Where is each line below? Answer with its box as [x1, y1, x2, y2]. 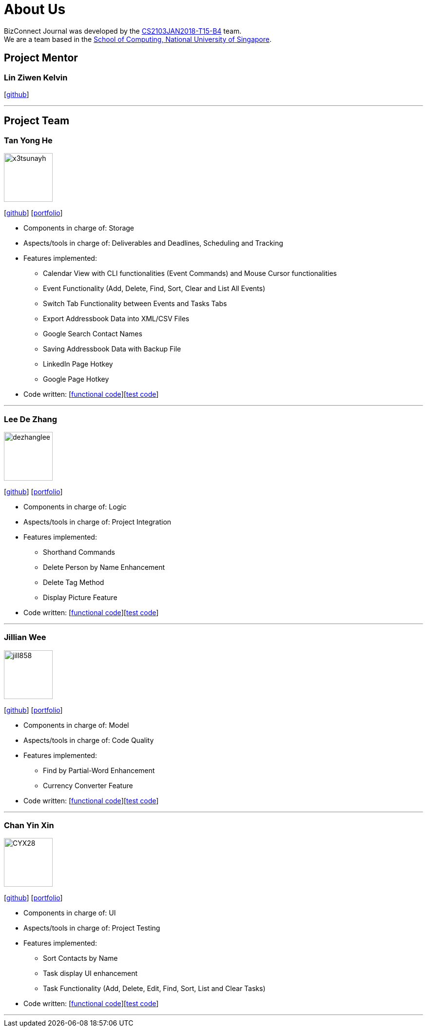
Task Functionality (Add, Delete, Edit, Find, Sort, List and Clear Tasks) [43, 984, 266, 993]
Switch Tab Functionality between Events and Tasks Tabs [43, 299, 227, 308]
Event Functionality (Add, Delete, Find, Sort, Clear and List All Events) [43, 284, 266, 293]
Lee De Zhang [4, 414, 58, 424]
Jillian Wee [4, 632, 46, 642]
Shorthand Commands [43, 547, 115, 556]
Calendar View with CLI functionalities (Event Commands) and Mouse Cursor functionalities [43, 269, 337, 278]
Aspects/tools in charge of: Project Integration [23, 517, 172, 526]
